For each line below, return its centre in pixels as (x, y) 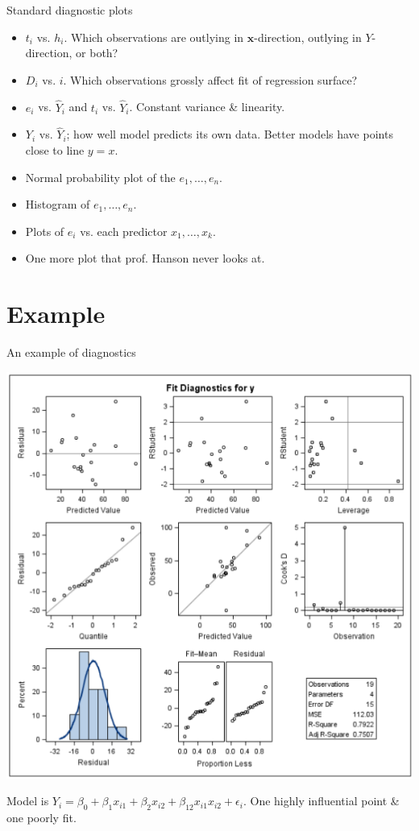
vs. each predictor (124, 231)
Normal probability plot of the (100, 177)
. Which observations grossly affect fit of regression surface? (210, 79)
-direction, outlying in (308, 37)
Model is (28, 801)
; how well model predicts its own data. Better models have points (230, 134)
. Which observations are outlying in (154, 37)
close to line (55, 150)
